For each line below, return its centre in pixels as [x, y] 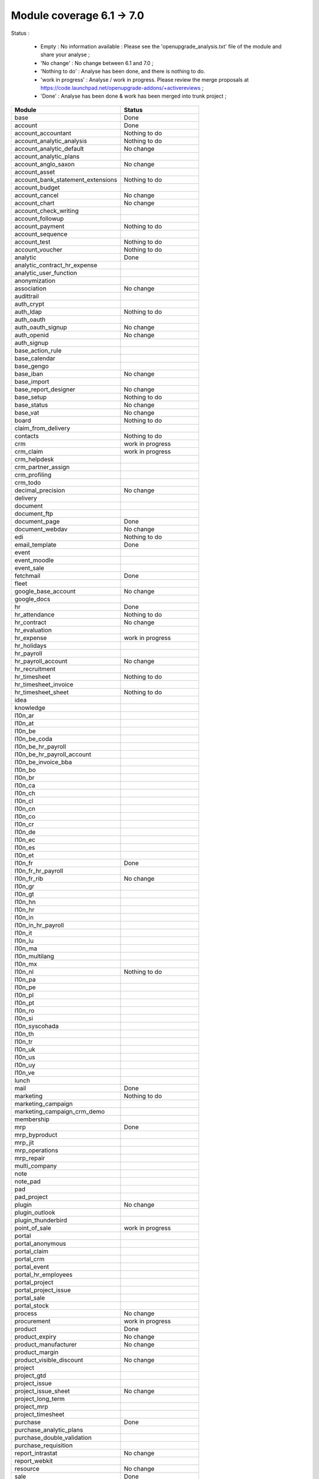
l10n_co [25, 816]
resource [27, 1468]
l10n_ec [25, 839]
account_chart [35, 203]
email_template [35, 544]
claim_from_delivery [42, 428]
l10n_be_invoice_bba [43, 762]
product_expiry [35, 1336]
